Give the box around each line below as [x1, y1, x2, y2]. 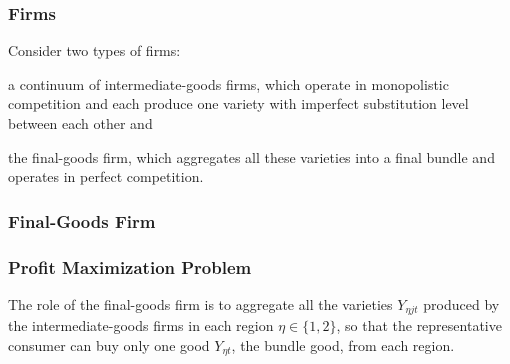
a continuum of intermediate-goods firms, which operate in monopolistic [8, 73, 449, 94]
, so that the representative [336, 315, 502, 336]
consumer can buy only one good [8, 334, 210, 355]
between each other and [8, 113, 153, 133]
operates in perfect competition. [8, 166, 204, 187]
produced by [423, 293, 500, 314]
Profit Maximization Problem [8, 254, 252, 279]
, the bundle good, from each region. [231, 334, 455, 355]
